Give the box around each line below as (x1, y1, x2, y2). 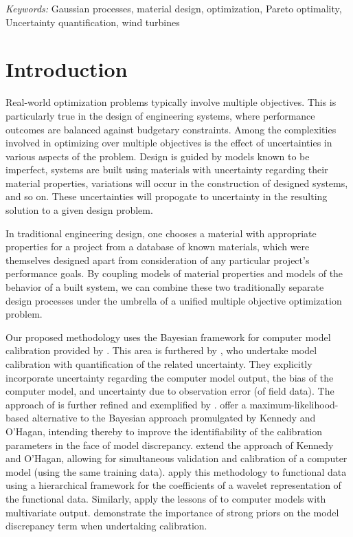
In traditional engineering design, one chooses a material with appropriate (5, 226, 317, 240)
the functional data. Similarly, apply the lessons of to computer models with (5, 491, 326, 505)
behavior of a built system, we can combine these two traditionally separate (5, 280, 324, 294)
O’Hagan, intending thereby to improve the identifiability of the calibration (5, 424, 323, 438)
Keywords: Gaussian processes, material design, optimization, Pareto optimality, (5, 1, 342, 15)
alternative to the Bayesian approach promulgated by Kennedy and (32, 410, 316, 425)
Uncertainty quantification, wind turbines (5, 14, 180, 29)
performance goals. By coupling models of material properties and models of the (5, 266, 343, 281)
